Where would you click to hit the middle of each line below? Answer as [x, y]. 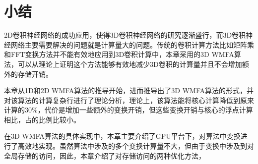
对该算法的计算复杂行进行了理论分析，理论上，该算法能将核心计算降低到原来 [129, 100]
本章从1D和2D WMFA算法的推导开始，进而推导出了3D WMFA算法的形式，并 [129, 90]
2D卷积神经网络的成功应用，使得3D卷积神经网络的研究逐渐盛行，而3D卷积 [125, 35]
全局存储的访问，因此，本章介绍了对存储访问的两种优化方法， [105, 155]
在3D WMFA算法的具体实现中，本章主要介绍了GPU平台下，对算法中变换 [122, 136]
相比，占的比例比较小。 [42, 119]
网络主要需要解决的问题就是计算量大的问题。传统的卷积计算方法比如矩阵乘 [132, 44]
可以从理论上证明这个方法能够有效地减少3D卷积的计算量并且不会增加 [130, 64]
